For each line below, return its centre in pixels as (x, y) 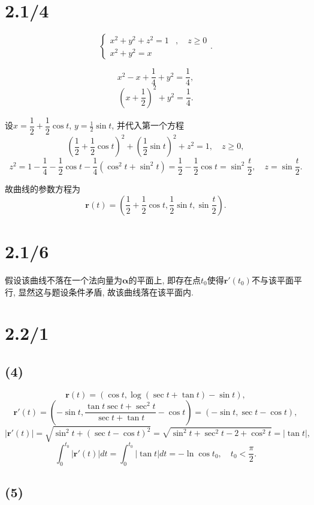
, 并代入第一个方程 (148, 125)
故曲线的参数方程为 (43, 189)
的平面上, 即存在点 (164, 280)
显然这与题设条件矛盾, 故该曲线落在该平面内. (106, 292)
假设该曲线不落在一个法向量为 (64, 280)
